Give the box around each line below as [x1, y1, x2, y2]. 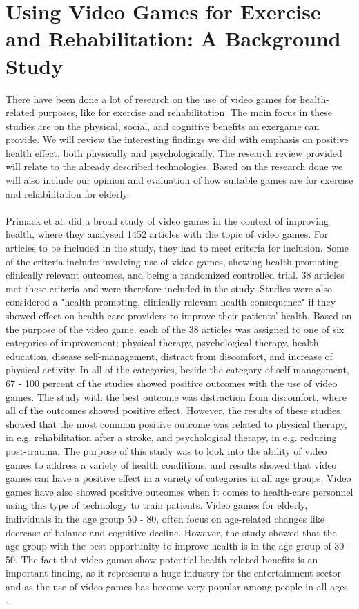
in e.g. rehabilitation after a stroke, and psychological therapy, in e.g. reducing [6, 430, 337, 444]
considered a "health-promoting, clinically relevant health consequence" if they [6, 294, 336, 309]
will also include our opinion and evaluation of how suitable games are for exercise [6, 173, 353, 187]
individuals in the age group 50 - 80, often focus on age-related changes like [6, 511, 324, 525]
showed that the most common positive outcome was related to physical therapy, [6, 416, 347, 431]
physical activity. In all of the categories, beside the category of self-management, [6, 362, 349, 377]
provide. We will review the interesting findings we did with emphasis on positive [6, 132, 349, 147]
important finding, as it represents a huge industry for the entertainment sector [6, 565, 342, 580]
